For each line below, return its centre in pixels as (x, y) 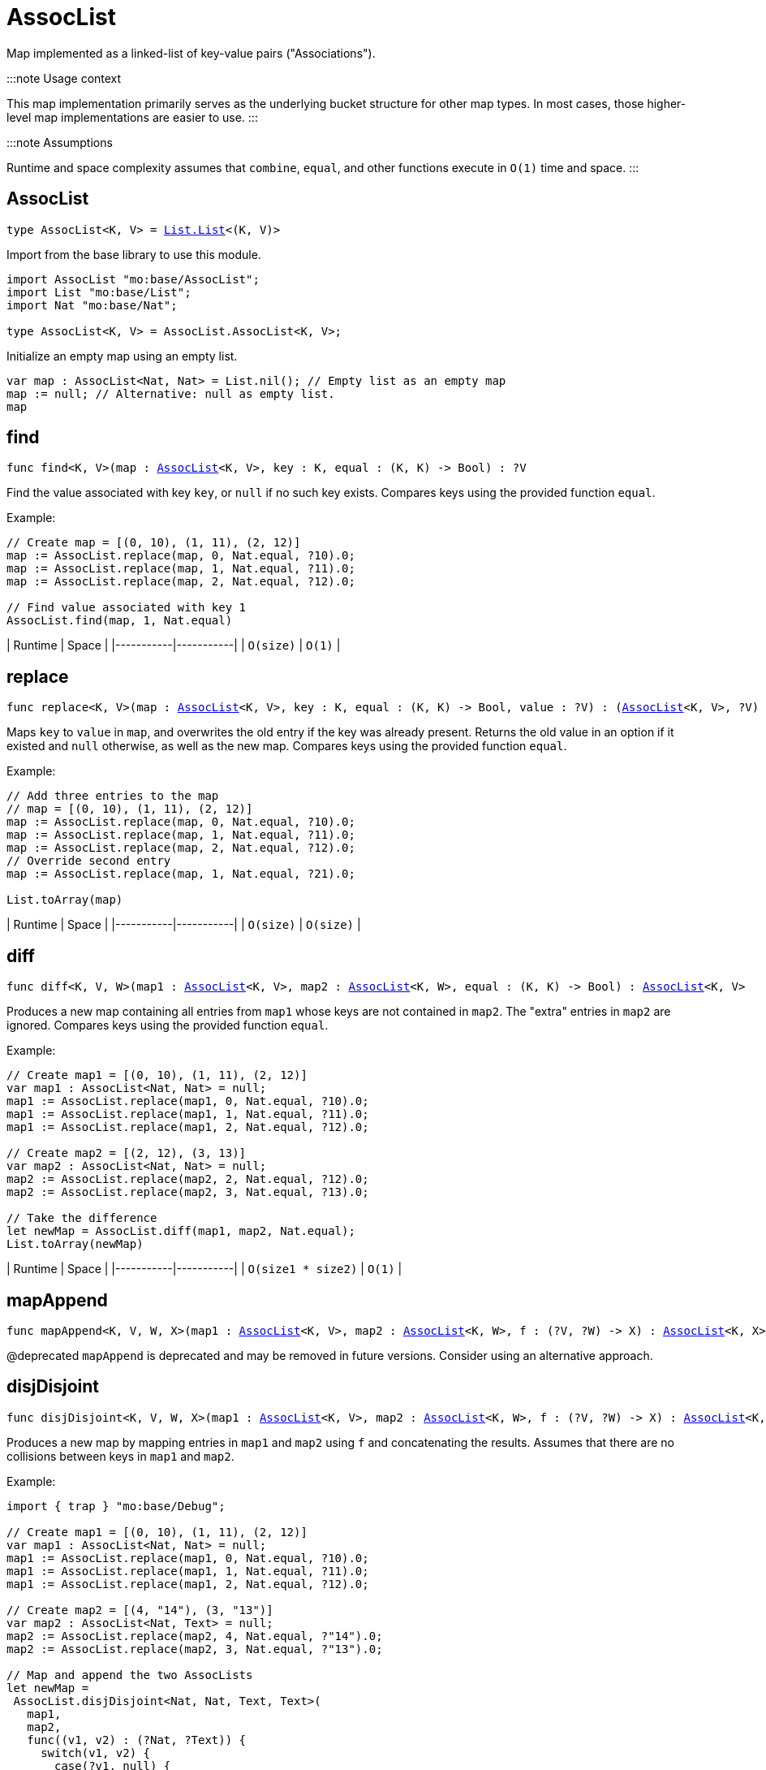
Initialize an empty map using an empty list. (122, 356)
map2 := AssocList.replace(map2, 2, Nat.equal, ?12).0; (188, 1179)
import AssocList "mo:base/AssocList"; (133, 279)
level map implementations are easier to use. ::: (132, 117)
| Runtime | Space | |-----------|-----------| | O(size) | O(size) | (184, 925)
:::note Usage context (64, 78)
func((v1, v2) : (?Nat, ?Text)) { (137, 1740)
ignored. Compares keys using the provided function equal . (168, 1025)
